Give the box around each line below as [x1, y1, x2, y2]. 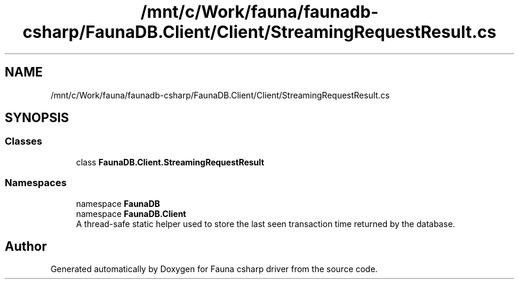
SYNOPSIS [5, 110, 69, 126]
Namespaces [5, 177, 67, 189]
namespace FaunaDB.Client [76, 208, 187, 219]
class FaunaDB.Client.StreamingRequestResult [76, 157, 264, 167]
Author [5, 238, 47, 254]
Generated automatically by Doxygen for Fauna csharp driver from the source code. [50, 264, 378, 275]
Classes [5, 135, 43, 148]
